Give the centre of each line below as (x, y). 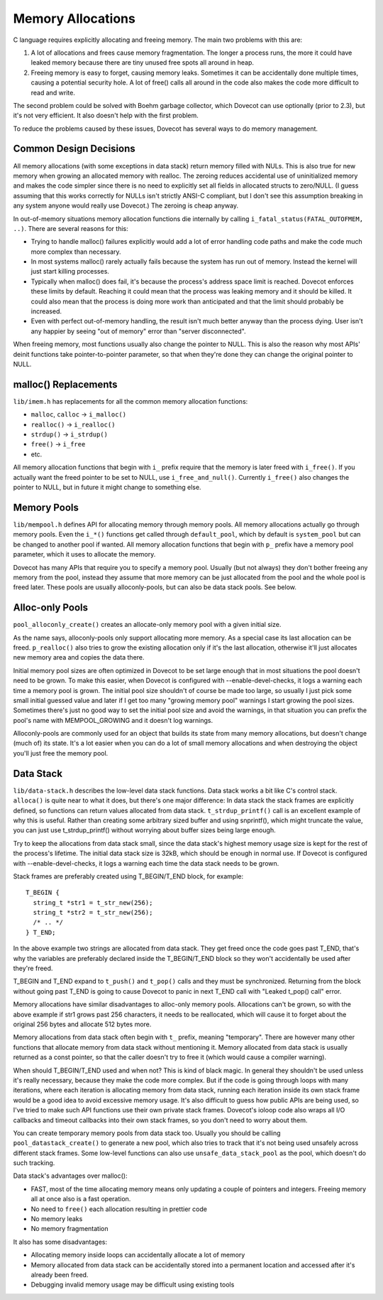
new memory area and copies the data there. (79, 657)
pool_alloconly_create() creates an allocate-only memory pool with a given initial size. (147, 625)
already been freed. (60, 1274)
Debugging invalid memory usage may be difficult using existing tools (133, 1285)
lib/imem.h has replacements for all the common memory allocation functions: (131, 401)
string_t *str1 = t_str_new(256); (93, 902)
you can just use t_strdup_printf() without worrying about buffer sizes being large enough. (144, 830)
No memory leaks (57, 1219)
